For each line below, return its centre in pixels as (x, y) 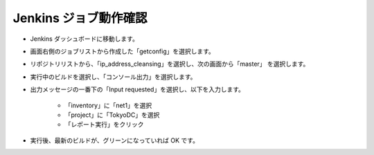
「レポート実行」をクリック (104, 125)
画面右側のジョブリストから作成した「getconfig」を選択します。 (122, 51)
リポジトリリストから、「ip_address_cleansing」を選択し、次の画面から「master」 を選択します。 (170, 64)
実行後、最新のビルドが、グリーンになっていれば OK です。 (114, 140)
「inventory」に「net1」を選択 (108, 105)
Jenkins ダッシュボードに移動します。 (84, 39)
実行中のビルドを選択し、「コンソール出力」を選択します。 (113, 77)
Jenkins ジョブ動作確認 (80, 18)
